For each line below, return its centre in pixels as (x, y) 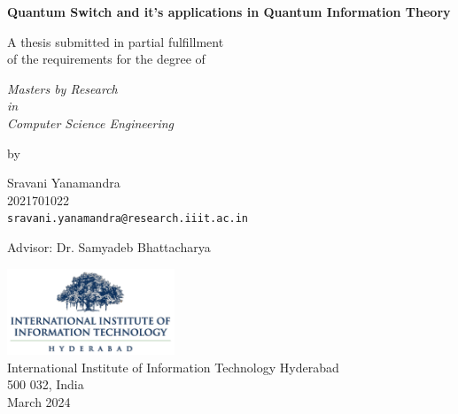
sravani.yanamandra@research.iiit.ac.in (128, 219)
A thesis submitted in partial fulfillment (116, 41)
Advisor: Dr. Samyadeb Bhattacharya (109, 247)
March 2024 (39, 401)
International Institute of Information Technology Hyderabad (173, 367)
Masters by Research (62, 88)
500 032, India (46, 384)
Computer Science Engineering (91, 123)
